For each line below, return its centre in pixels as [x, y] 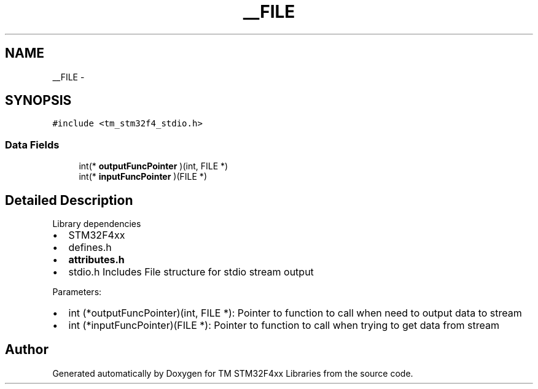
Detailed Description [69, 200]
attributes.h [96, 260]
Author [27, 350]
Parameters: [77, 292]
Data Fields [32, 144]
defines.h [90, 248]
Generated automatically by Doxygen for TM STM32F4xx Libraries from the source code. [233, 373]
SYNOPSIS [38, 101]
